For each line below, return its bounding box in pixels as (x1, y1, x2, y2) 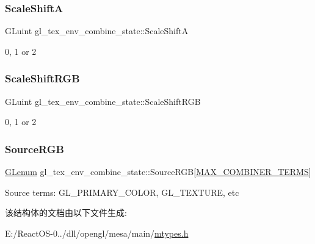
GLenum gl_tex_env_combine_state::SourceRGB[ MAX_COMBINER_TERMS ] (5, 165, 311, 178)
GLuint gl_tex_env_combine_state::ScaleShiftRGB (5, 95, 201, 107)
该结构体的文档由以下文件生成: (5, 206, 127, 219)
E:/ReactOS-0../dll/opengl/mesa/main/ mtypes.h (5, 226, 189, 239)
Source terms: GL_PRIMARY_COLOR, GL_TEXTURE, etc (5, 185, 239, 198)
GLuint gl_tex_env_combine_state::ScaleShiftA (5, 24, 189, 37)
